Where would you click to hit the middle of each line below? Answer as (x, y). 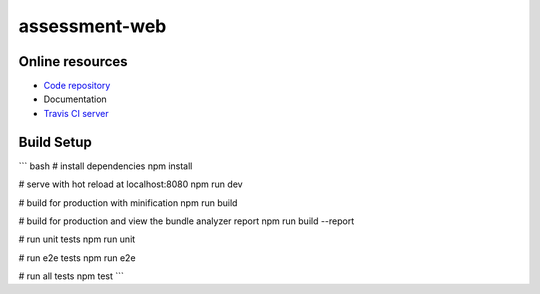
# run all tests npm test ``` (71, 276)
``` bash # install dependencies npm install (105, 166)
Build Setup (55, 141)
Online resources (73, 61)
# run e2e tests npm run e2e (77, 257)
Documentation (75, 99)
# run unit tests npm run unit (77, 239)
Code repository (77, 86)
